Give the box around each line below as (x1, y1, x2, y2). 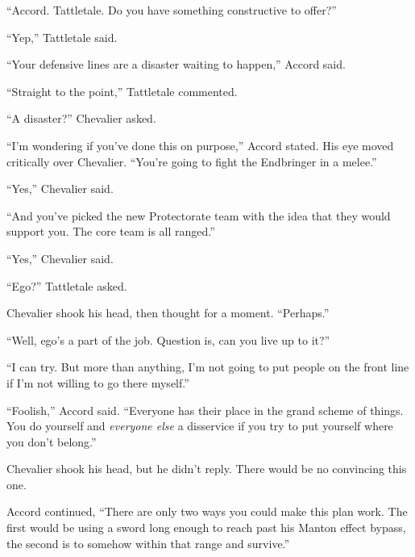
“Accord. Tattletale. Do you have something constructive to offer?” (6, 2, 337, 18)
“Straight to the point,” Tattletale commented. (6, 82, 238, 99)
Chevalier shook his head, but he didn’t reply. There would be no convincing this (6, 460, 407, 477)
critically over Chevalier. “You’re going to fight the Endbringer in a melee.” (6, 153, 377, 170)
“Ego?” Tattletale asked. (6, 277, 127, 294)
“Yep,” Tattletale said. (6, 28, 118, 45)
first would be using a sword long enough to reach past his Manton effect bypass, (6, 519, 406, 536)
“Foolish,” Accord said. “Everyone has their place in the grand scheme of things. (6, 401, 404, 418)
